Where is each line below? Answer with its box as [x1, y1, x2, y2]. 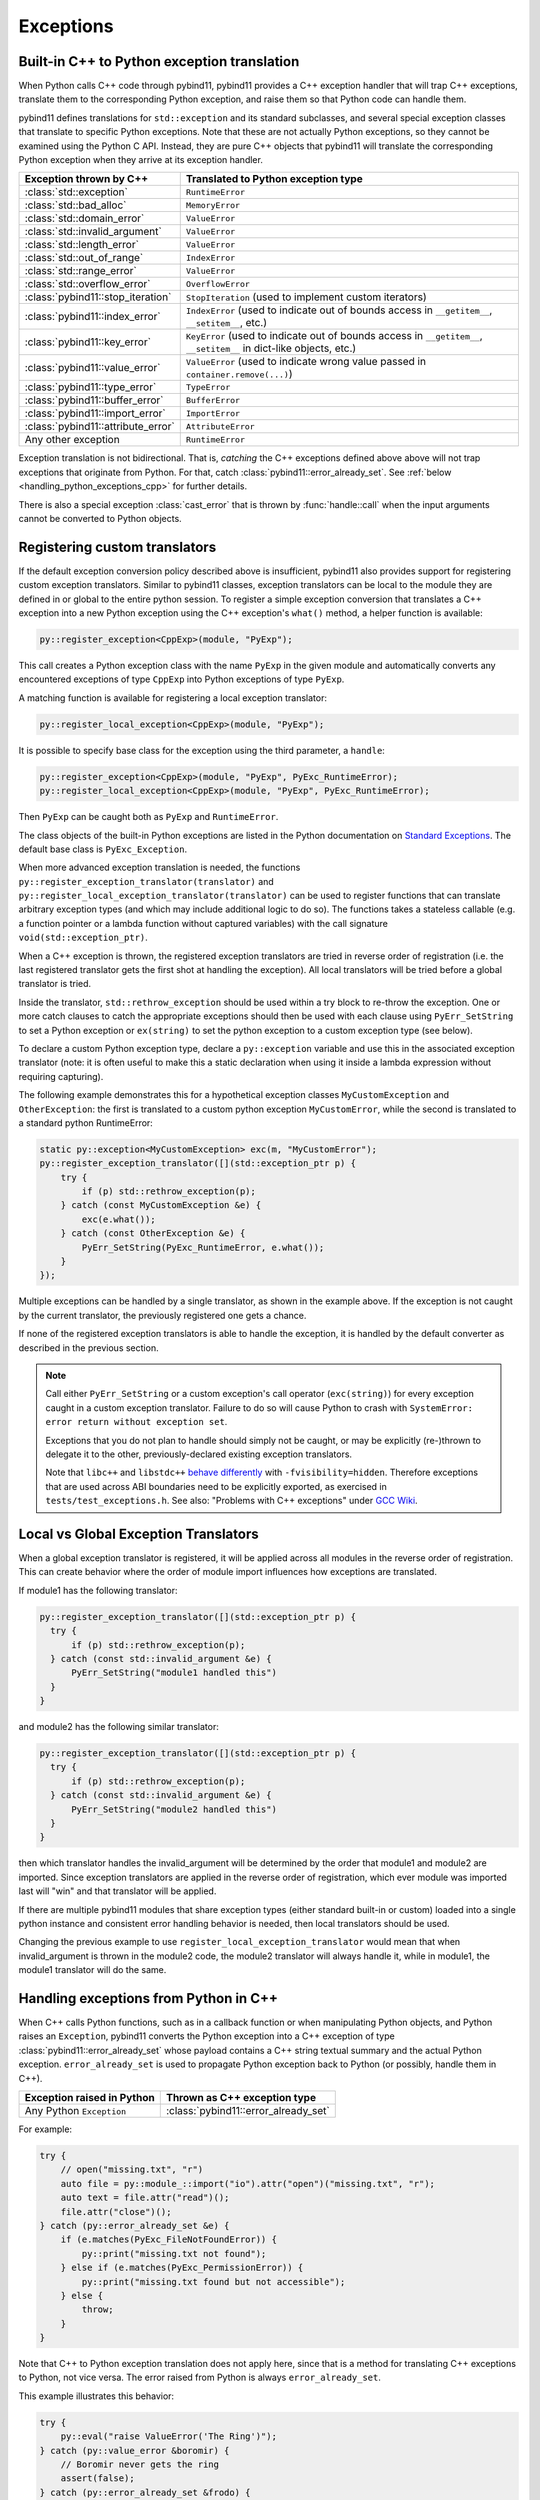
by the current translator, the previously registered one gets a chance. [18, 1309, 307, 1321]
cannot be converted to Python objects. [18, 512, 182, 524]
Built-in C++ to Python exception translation [18, 53, 300, 70]
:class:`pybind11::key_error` [24, 335, 152, 349]
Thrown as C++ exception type [165, 2091, 317, 2105]
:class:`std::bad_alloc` [24, 198, 127, 212]
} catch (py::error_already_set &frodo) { [39, 2486, 251, 2498]
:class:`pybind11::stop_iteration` [24, 290, 172, 304]
